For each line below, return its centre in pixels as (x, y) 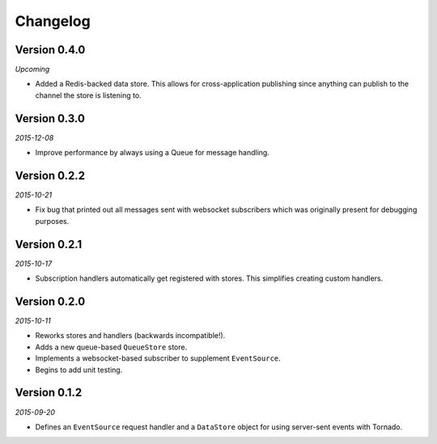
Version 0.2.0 (50, 301)
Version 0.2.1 (49, 244)
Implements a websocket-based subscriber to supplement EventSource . (158, 358)
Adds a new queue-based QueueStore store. (111, 347)
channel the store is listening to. (88, 95)
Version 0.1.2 (49, 393)
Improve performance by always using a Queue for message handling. (153, 153)
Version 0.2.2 (50, 175)
